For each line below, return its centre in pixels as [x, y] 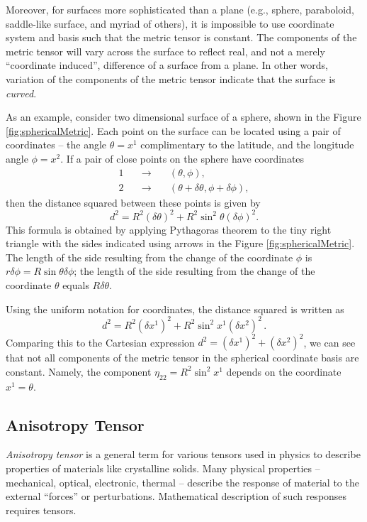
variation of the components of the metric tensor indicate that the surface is [171, 78]
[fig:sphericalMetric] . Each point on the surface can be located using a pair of [173, 130]
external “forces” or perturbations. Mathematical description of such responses [176, 496]
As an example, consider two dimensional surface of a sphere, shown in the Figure [183, 117]
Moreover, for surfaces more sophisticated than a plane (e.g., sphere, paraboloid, [180, 9]
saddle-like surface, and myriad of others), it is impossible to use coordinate [170, 23]
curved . [21, 93]
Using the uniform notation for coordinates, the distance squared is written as [175, 309]
